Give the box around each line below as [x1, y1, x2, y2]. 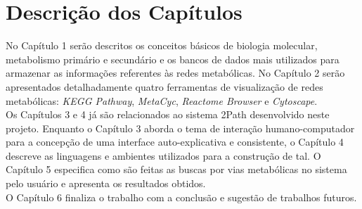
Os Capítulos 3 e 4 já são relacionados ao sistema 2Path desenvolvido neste [6, 107, 330, 122]
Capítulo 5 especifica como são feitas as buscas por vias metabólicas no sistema [6, 162, 347, 177]
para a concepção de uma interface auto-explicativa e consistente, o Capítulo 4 [6, 134, 344, 149]
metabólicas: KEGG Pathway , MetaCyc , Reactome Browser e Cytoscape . [6, 93, 318, 108]
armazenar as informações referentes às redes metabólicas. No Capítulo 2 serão [6, 65, 345, 80]
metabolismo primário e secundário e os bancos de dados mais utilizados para [6, 51, 340, 66]
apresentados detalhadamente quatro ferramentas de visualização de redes [6, 79, 323, 94]
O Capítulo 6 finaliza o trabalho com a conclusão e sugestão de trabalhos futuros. [6, 189, 357, 204]
